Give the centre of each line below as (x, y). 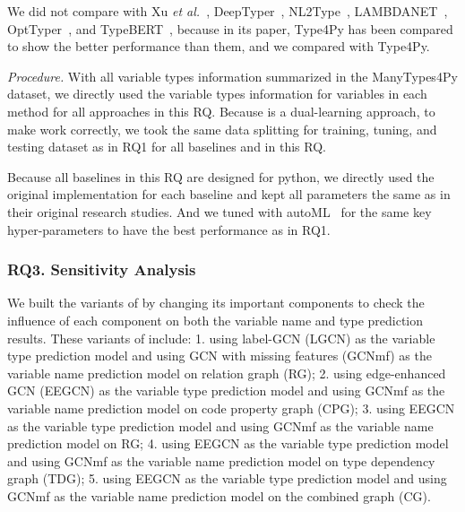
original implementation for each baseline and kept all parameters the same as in (229, 194)
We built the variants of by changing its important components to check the (216, 303)
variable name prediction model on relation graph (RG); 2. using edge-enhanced (227, 373)
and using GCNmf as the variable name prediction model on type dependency (221, 460)
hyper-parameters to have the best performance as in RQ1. (169, 229)
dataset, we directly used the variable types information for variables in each (217, 94)
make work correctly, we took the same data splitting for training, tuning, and (222, 129)
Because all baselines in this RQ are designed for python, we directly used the (221, 176)
